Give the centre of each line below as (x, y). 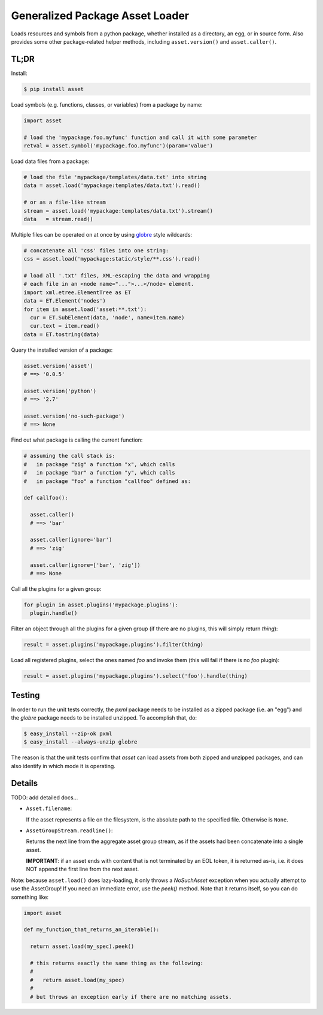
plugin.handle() (54, 613)
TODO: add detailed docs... (45, 797)
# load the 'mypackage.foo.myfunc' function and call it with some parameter (140, 137)
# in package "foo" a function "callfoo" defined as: (107, 481)
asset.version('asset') (59, 366)
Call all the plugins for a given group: (56, 589)
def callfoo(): (46, 498)
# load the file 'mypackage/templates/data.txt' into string (115, 177)
